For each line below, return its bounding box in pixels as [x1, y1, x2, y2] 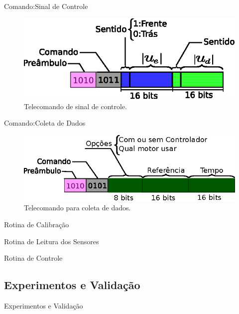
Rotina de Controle [4, 253, 63, 263]
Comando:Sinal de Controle [4, 1, 88, 11]
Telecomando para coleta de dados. [24, 202, 131, 213]
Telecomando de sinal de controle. [24, 101, 127, 111]
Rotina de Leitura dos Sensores [4, 236, 99, 246]
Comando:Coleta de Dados [4, 118, 86, 128]
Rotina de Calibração [4, 219, 69, 230]
